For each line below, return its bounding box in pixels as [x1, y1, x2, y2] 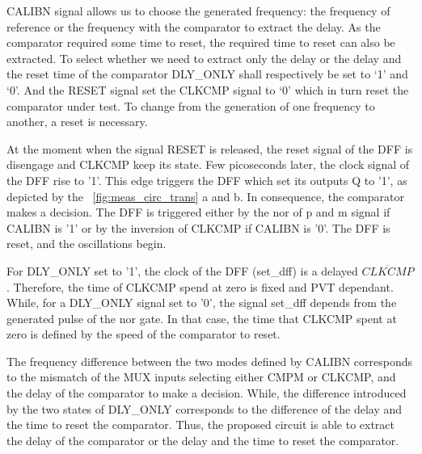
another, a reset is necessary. [6, 113, 148, 130]
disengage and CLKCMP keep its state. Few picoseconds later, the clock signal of [6, 156, 410, 173]
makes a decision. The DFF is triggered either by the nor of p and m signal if [6, 204, 390, 221]
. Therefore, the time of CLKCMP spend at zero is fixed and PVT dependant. [6, 278, 394, 295]
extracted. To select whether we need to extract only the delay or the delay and [6, 49, 402, 66]
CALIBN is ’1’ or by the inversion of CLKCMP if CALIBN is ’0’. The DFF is [6, 219, 390, 236]
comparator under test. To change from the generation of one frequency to [6, 97, 375, 114]
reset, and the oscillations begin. [6, 235, 167, 252]
